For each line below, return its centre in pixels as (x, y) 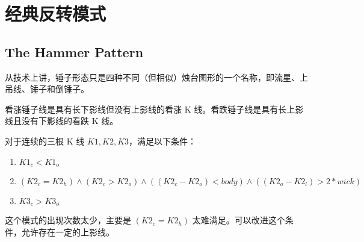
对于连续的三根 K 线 (45, 141)
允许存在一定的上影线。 (68, 232)
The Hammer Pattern (74, 51)
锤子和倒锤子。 (59, 89)
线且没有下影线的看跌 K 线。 (62, 121)
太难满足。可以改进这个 (239, 220)
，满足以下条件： (163, 141)
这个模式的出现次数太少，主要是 (68, 220)
